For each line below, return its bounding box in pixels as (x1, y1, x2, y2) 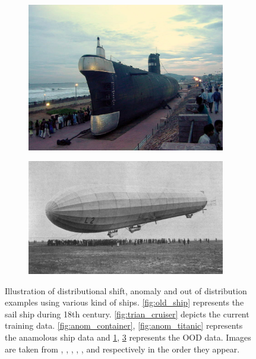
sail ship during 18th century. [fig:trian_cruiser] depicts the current (5, 307, 249, 320)
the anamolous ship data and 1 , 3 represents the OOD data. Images (5, 330, 251, 343)
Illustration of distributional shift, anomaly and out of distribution (5, 284, 247, 297)
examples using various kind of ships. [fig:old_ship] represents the (5, 296, 244, 308)
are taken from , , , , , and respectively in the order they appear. (5, 342, 240, 355)
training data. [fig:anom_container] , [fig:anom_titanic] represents (5, 319, 243, 332)
